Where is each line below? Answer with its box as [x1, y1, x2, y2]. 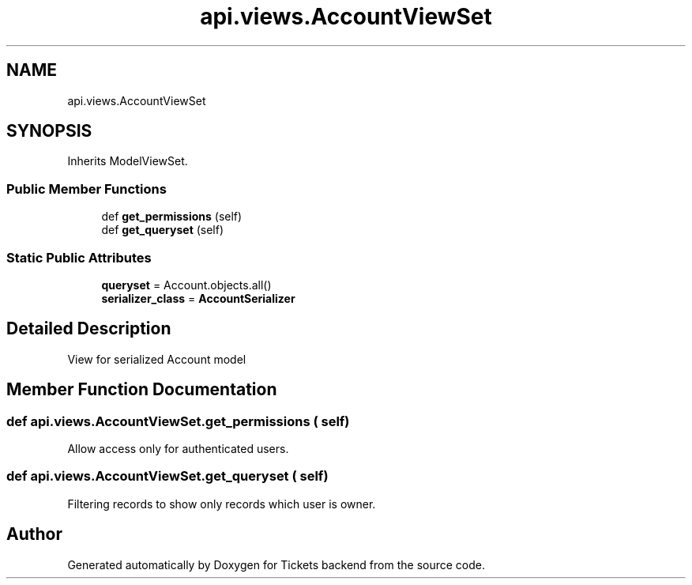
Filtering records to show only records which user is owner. [67, 496, 376, 511]
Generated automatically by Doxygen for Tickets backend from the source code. [67, 557, 485, 572]
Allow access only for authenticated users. [67, 442, 289, 455]
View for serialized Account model [67, 352, 246, 366]
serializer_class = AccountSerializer [101, 291, 295, 305]
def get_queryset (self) [101, 223, 224, 237]
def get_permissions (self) [101, 209, 243, 224]
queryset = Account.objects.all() [101, 277, 272, 292]
